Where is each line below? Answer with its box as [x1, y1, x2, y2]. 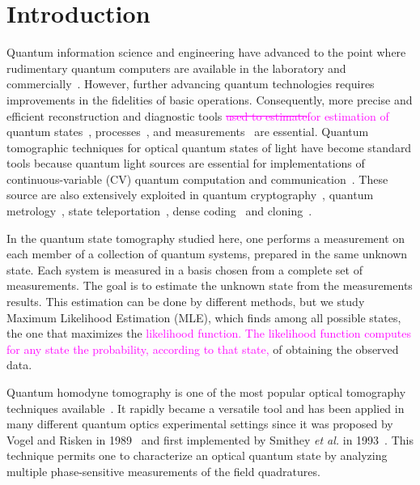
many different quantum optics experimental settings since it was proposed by [6, 415, 393, 432]
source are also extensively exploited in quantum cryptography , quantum [6, 186, 374, 203]
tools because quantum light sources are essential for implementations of [6, 155, 365, 172]
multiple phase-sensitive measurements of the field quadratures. [6, 462, 320, 479]
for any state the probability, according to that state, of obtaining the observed [6, 340, 399, 357]
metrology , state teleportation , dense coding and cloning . [6, 202, 312, 219]
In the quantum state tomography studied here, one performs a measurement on [6, 229, 405, 246]
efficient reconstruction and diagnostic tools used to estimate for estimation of [6, 107, 389, 124]
